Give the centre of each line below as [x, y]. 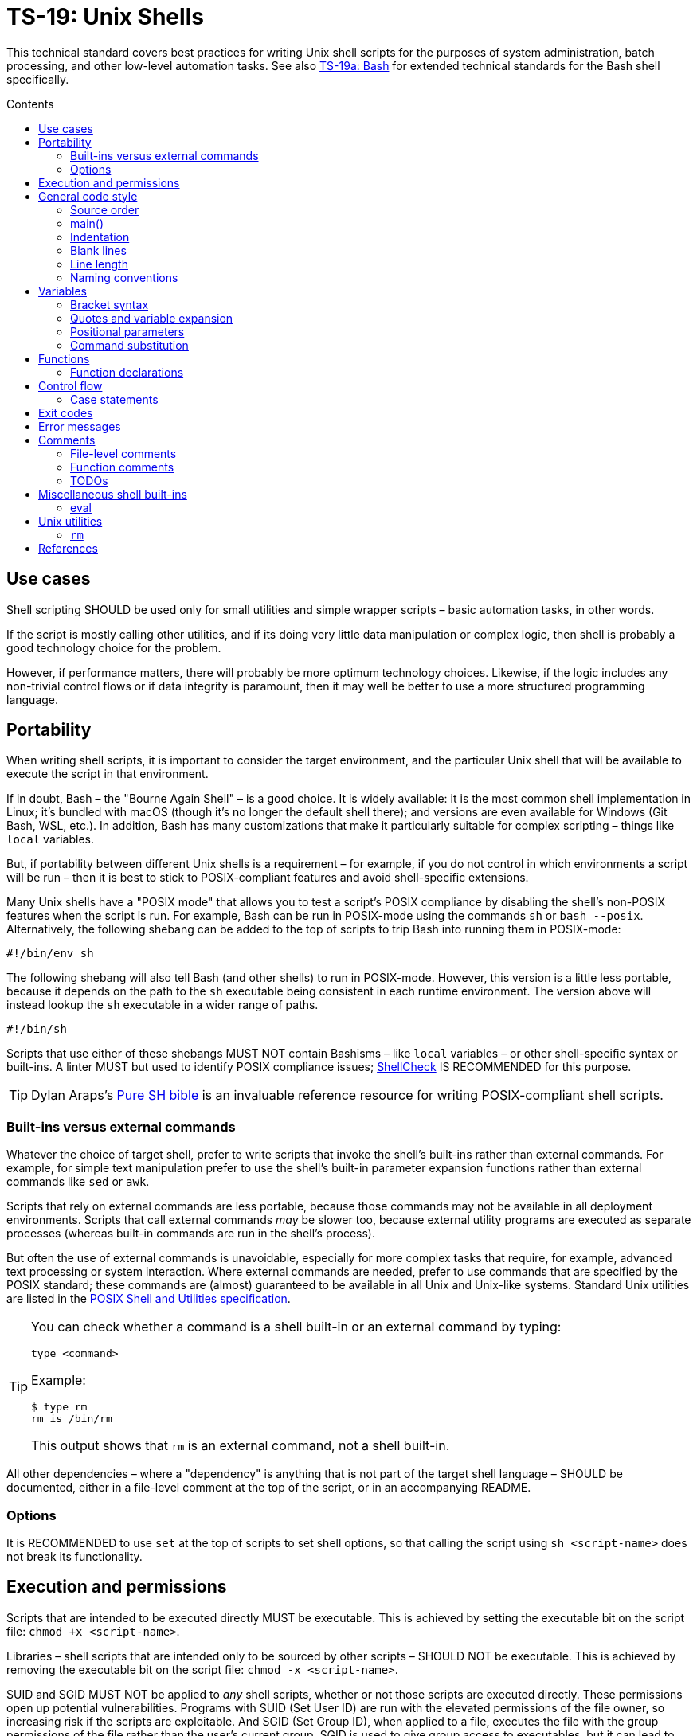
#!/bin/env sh [50, 954]
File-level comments [123, 453]
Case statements [114, 399]
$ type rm [59, 1407]
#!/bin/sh [37, 1029]
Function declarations [127, 372]
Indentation [100, 237]
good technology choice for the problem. [114, 647]
